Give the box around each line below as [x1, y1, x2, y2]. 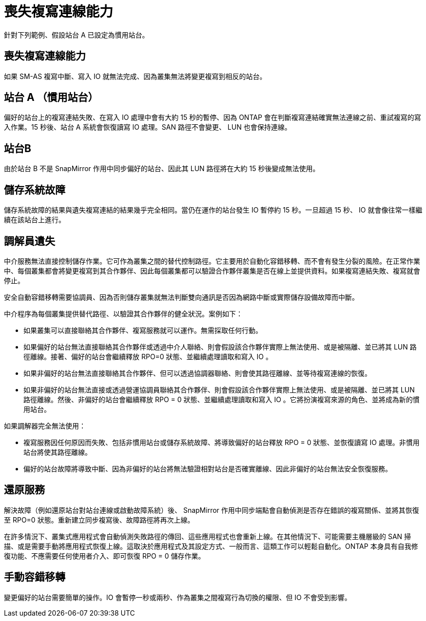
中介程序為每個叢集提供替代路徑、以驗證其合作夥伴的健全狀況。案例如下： [4, 309, 243, 318]
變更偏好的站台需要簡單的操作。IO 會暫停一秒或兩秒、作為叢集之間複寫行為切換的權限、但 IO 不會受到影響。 [4, 593, 351, 602]
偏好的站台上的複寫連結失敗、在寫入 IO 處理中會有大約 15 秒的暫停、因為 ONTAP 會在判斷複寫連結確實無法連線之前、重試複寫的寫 [4, 113, 421, 122]
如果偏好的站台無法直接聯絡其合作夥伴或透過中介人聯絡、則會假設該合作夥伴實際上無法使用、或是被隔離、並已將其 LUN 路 [23, 342, 417, 351]
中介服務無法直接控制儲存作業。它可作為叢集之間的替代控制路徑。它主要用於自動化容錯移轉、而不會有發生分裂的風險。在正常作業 [4, 256, 420, 265]
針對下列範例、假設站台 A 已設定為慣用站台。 [4, 30, 149, 39]
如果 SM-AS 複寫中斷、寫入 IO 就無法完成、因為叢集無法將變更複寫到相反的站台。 [4, 72, 267, 80]
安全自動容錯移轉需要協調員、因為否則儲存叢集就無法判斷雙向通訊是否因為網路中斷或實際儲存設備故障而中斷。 [4, 292, 359, 301]
